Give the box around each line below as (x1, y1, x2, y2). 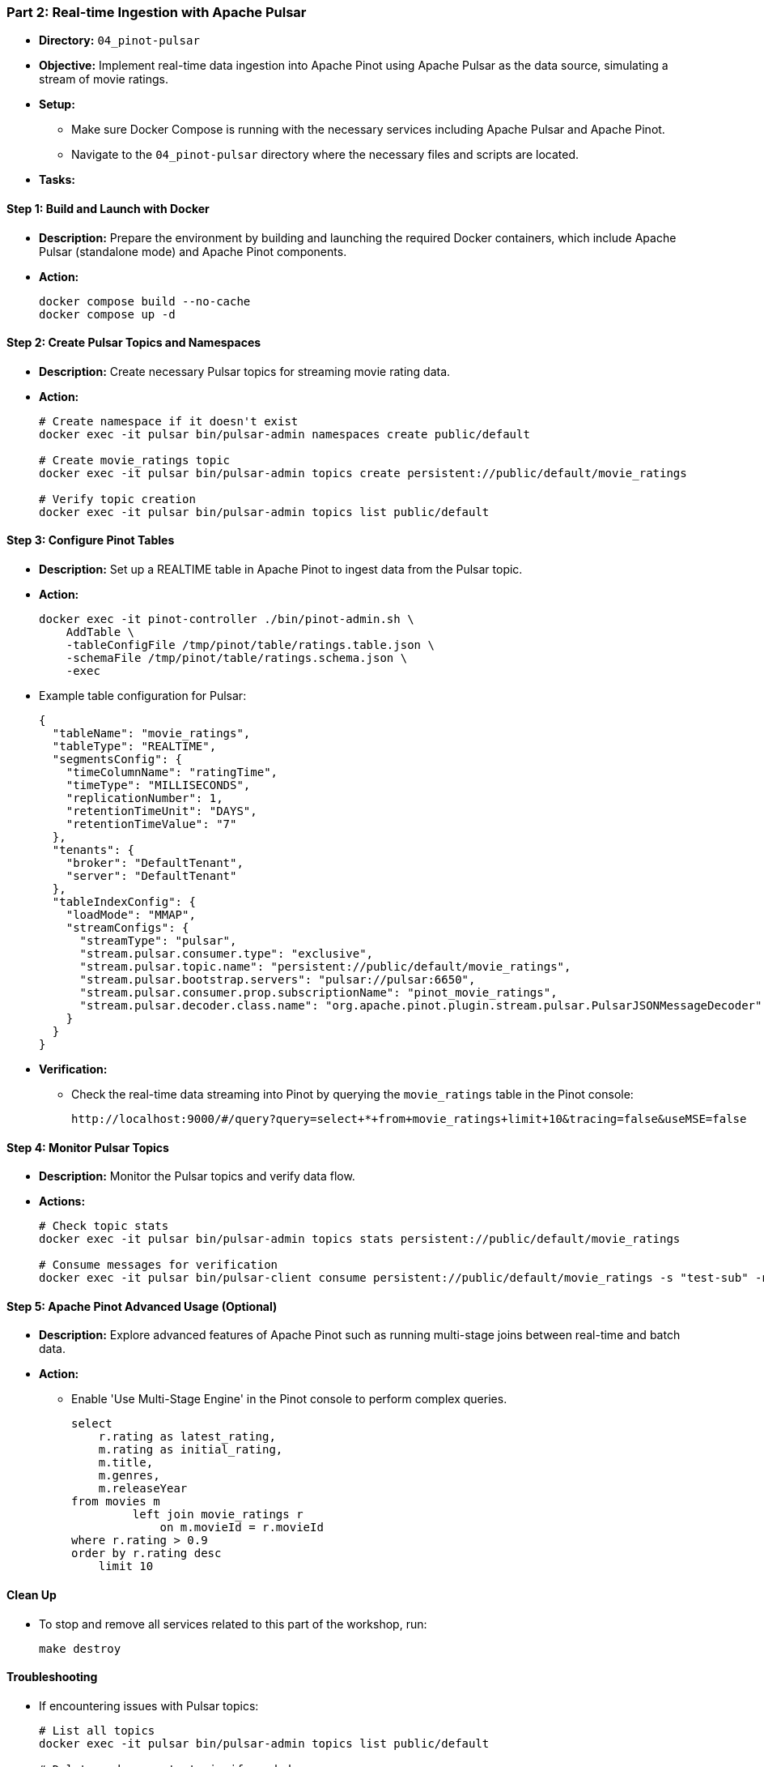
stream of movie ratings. (39, 72, 169, 87)
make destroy (39, 1641, 121, 1655)
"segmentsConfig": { (52, 753, 183, 766)
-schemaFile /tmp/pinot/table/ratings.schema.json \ (66, 651, 408, 665)
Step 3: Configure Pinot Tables (6, 533, 175, 548)
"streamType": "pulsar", (79, 934, 237, 948)
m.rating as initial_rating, (98, 1443, 283, 1457)
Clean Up (6, 1588, 57, 1603)
